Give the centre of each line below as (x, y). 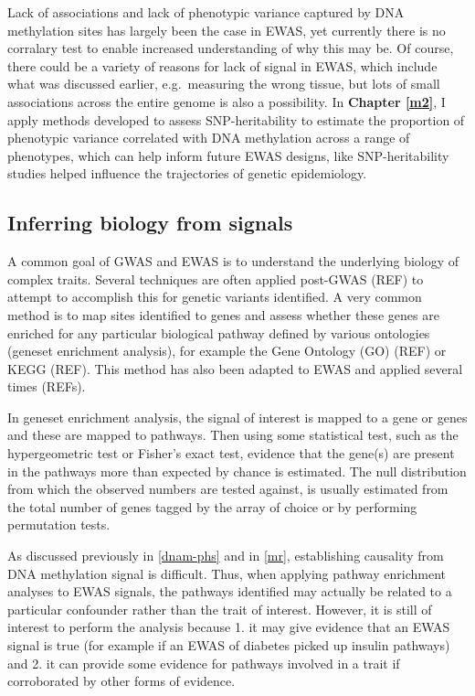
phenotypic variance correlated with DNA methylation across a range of (209, 138)
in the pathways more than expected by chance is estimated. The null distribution (237, 471)
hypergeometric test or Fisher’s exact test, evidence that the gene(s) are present (231, 453)
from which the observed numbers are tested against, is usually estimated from (228, 489)
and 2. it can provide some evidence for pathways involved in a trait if (204, 663)
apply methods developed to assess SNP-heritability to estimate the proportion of (236, 119)
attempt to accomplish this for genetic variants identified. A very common (215, 297)
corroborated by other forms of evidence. (121, 681)
